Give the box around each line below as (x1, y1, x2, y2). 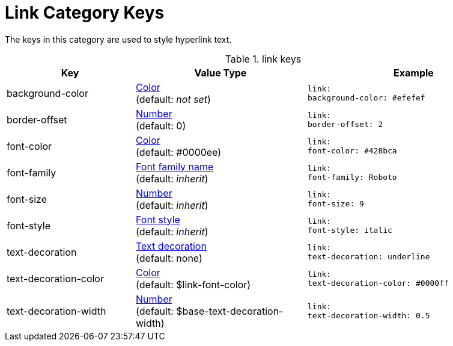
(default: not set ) (136, 93, 211, 105)
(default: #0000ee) (136, 146, 222, 158)
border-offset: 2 (307, 119, 383, 129)
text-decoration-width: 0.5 (307, 310, 430, 320)
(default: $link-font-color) (136, 278, 251, 291)
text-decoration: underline (307, 252, 430, 261)
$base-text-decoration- (176, 304, 284, 317)
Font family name (136, 160, 214, 173)
